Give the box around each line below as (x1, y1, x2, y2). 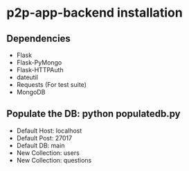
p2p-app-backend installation (6, 5, 183, 21)
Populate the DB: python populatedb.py (6, 108, 181, 120)
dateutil (16, 73, 39, 81)
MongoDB (16, 88, 46, 96)
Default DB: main (16, 141, 65, 149)
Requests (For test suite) (16, 81, 87, 88)
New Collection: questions (16, 156, 92, 164)
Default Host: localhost (16, 127, 82, 135)
